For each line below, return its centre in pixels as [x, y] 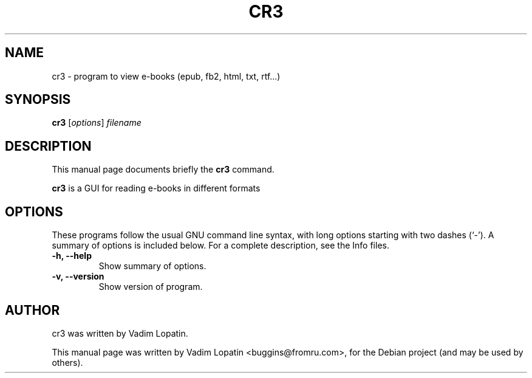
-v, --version [78, 277]
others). [67, 362]
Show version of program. [151, 287]
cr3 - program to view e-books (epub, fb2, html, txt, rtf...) [166, 76]
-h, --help [72, 256]
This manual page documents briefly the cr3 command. [163, 170]
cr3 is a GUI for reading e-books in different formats [156, 188]
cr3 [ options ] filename [97, 123]
